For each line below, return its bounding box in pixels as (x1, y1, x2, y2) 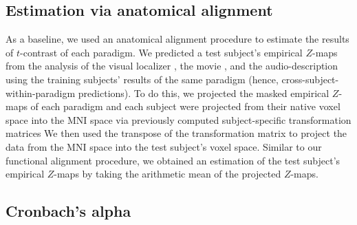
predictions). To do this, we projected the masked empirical (78, 85, 329, 100)
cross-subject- (281, 72, 339, 86)
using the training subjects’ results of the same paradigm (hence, (6, 72, 279, 86)
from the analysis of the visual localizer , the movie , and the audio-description (6, 58, 338, 73)
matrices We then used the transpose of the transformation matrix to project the (6, 126, 347, 140)
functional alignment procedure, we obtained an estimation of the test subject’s (6, 153, 340, 167)
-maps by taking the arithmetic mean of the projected (54, 167, 281, 181)
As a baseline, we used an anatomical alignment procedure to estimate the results (6, 32, 349, 46)
